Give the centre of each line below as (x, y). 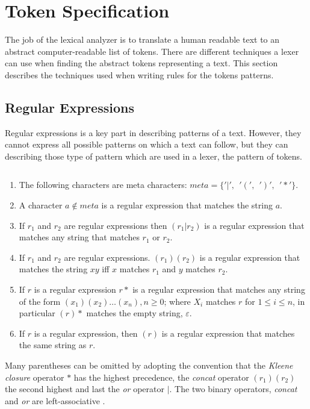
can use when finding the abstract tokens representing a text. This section (141, 63)
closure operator (35, 377)
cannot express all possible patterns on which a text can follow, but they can (147, 144)
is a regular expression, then (86, 333)
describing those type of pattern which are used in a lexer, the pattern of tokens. (154, 156)
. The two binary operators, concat (233, 389)
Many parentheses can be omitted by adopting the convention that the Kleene (149, 365)
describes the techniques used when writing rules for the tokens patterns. (139, 74)
